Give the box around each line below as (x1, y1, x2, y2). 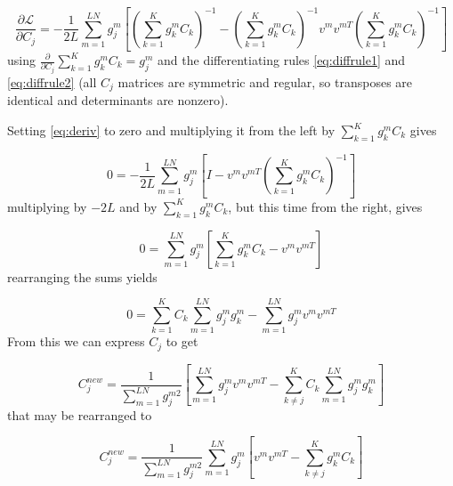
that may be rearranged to (7, 405, 152, 424)
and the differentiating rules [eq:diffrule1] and (158, 51, 406, 69)
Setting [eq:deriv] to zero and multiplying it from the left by (7, 121, 336, 139)
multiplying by (7, 197, 87, 215)
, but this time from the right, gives (228, 197, 423, 215)
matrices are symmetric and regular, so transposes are (117, 72, 413, 91)
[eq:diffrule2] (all (7, 72, 97, 91)
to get (166, 332, 198, 351)
